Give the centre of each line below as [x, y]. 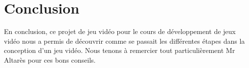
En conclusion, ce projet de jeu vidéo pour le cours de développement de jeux [120, 31]
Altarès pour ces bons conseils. [50, 59]
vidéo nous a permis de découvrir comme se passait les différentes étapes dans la [124, 41]
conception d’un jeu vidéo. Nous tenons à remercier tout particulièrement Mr [120, 50]
